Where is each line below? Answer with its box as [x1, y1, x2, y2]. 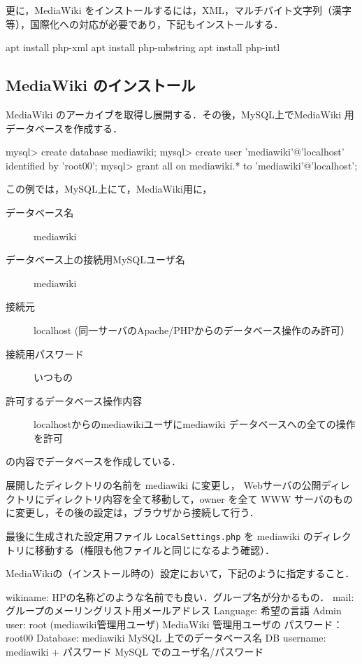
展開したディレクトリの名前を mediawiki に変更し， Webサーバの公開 [6, 478, 321, 492]
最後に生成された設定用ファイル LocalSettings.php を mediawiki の [6, 528, 313, 543]
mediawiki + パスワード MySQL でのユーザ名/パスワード [6, 644, 264, 659]
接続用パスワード [6, 346, 84, 361]
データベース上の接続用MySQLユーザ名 [6, 252, 185, 267]
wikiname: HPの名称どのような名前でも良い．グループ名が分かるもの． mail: [6, 589, 354, 604]
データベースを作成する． [6, 120, 123, 135]
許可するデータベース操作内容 [6, 393, 143, 408]
